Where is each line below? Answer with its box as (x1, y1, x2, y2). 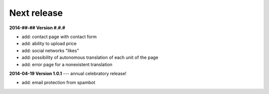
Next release (9, 7, 63, 18)
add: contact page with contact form (21, 34, 97, 40)
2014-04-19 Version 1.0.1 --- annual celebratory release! (9, 70, 127, 76)
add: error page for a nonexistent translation (21, 61, 113, 67)
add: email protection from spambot (21, 80, 96, 86)
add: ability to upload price (21, 41, 77, 47)
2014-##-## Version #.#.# (9, 25, 66, 31)
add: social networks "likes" (21, 47, 79, 53)
